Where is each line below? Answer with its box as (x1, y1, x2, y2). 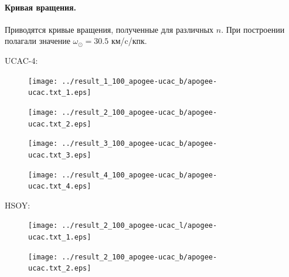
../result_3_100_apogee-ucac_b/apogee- (62, 139, 217, 148)
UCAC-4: (5, 54, 38, 66)
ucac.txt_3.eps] (28, 151, 91, 159)
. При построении (221, 23, 285, 35)
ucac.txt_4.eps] (28, 182, 91, 191)
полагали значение (5, 35, 70, 47)
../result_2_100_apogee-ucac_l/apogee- (62, 221, 217, 230)
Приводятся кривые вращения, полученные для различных (5, 23, 214, 35)
